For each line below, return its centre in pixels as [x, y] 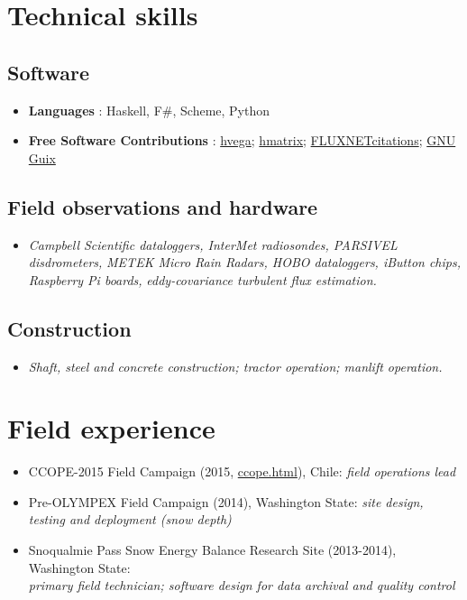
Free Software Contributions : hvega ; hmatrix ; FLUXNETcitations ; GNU [242, 140]
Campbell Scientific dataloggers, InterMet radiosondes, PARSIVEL [213, 244]
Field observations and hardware [163, 206]
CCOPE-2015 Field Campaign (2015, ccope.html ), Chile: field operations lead [242, 471]
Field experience [111, 428]
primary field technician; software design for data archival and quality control [242, 585]
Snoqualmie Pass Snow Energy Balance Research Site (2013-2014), [212, 550]
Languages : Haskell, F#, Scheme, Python [149, 110]
